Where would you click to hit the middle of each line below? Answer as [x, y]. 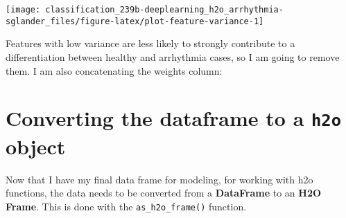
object [36, 146]
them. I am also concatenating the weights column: [114, 70]
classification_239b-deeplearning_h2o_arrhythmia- [164, 10]
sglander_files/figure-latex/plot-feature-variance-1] [135, 21]
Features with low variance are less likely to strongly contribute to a [150, 43]
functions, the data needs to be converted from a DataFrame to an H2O [164, 193]
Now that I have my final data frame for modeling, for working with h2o [159, 179]
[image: [23, 10]
